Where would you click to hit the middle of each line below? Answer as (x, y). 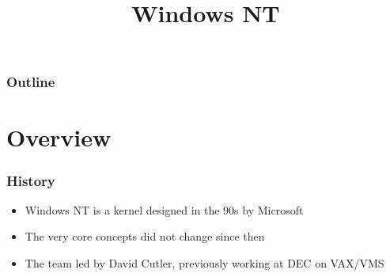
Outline (31, 82)
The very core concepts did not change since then (145, 236)
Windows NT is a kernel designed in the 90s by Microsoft (164, 209)
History (31, 180)
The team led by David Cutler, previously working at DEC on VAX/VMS (204, 263)
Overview (59, 137)
